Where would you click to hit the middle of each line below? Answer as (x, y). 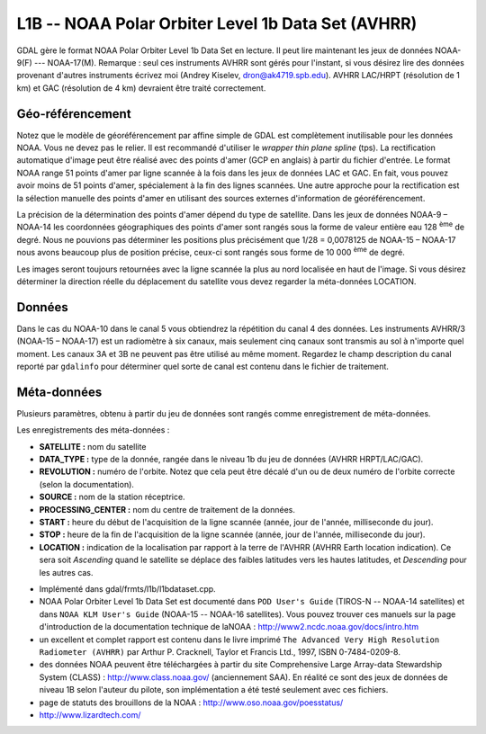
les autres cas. (66, 572)
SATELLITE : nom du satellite (93, 446)
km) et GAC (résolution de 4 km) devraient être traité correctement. (141, 88)
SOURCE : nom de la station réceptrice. (112, 497)
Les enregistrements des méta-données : (93, 430)
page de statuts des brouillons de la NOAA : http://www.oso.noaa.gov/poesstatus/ (191, 703)
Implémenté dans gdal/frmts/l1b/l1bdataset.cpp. (127, 588)
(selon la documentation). (87, 484)
